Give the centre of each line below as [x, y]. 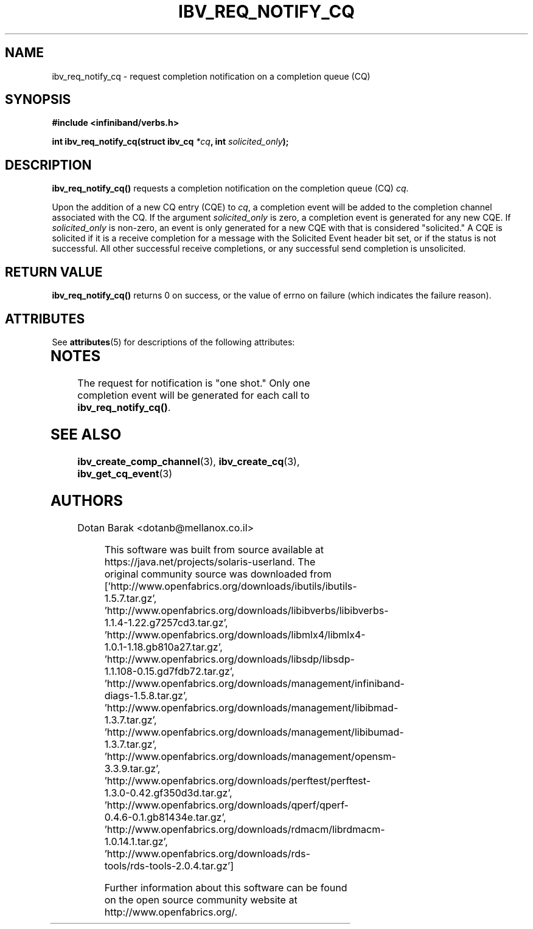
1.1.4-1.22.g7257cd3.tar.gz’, [166, 622]
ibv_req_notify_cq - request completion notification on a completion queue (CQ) [211, 76]
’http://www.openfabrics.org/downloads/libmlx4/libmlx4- [235, 634]
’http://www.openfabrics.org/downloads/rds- [207, 853]
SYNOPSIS [38, 100]
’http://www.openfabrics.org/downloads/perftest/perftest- [238, 780]
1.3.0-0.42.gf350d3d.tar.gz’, [168, 793]
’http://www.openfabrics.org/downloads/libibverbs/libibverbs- [246, 610]
